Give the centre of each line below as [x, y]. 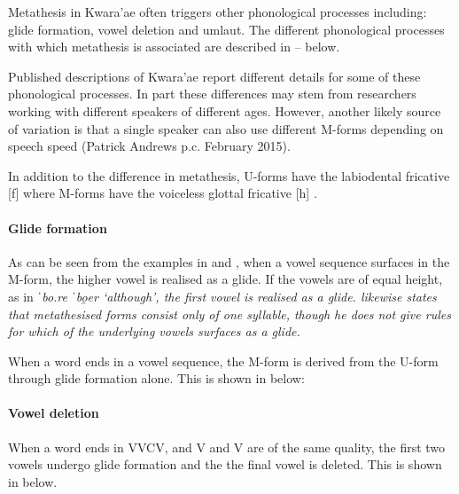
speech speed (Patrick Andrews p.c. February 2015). [149, 146]
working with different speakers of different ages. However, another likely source [225, 110]
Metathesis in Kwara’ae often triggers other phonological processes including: [218, 12]
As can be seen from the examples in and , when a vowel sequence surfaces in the [229, 261]
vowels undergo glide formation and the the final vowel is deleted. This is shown [225, 464]
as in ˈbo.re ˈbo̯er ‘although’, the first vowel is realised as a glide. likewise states [222, 296]
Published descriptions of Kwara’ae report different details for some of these [214, 76]
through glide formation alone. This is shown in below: [156, 378]
